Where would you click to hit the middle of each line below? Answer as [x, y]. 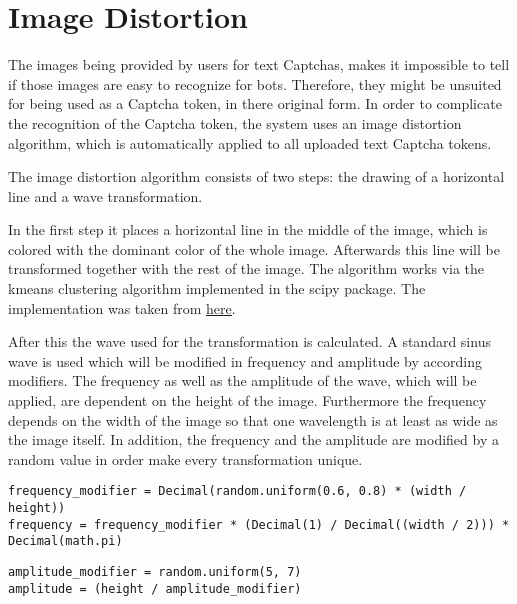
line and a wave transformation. [105, 195]
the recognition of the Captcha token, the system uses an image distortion [235, 122]
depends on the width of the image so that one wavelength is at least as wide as [253, 419]
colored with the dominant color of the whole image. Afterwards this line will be [254, 248]
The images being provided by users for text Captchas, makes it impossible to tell [259, 64]
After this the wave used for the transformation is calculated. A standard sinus [249, 341]
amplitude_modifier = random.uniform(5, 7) [155, 572]
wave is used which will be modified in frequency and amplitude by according [245, 360]
